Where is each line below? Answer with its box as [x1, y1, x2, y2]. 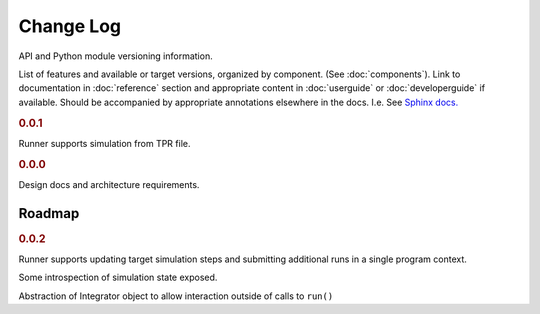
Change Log [18, 15, 122, 37]
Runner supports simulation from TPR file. [18, 137, 191, 149]
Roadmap [18, 205, 80, 222]
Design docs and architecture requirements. [18, 178, 200, 190]
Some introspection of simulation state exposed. [18, 271, 218, 284]
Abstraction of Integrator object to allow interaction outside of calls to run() [18, 290, 334, 302]
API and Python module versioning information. [18, 50, 214, 62]
